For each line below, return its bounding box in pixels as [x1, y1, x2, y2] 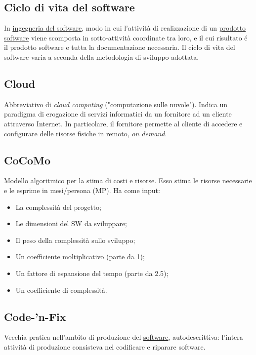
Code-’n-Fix [4, 309, 66, 324]
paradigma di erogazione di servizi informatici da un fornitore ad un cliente [4, 109, 232, 119]
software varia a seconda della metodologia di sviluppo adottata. [4, 51, 199, 62]
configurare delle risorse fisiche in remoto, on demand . [4, 128, 167, 138]
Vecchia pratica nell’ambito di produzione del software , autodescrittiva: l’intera [4, 332, 243, 342]
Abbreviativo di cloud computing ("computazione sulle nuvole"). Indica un [4, 99, 227, 109]
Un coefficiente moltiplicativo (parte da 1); [15, 251, 145, 262]
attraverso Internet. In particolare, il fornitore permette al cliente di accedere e [4, 118, 243, 128]
